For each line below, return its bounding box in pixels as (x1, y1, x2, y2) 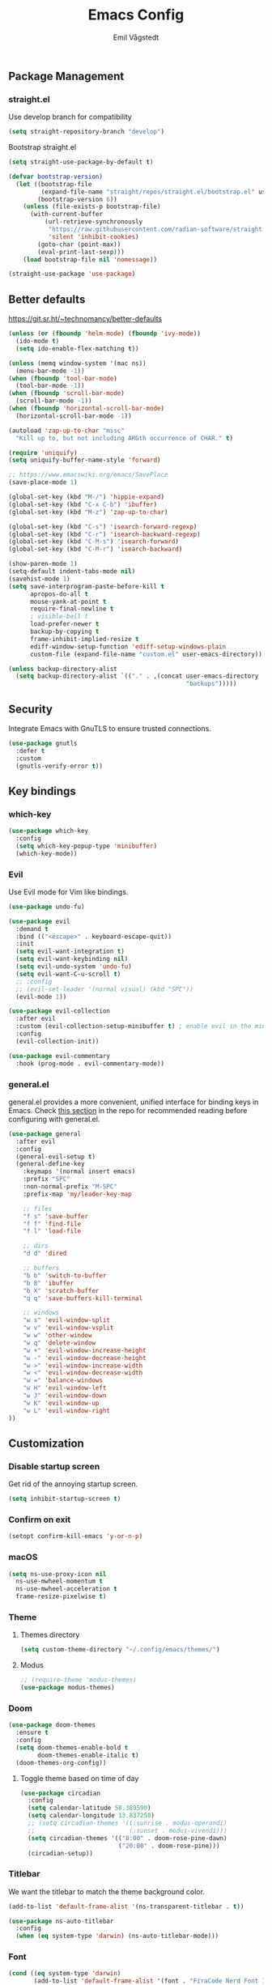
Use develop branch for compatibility (8, 112, 132, 122)
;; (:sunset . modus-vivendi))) (28, 1826, 227, 1834)
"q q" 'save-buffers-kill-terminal (23, 1294, 143, 1303)
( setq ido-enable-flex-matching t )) (15, 344, 139, 353)
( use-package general (8, 1129, 82, 1138)
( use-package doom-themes (8, 1721, 96, 1729)
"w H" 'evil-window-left (23, 1384, 107, 1392)
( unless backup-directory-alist (8, 665, 117, 673)
